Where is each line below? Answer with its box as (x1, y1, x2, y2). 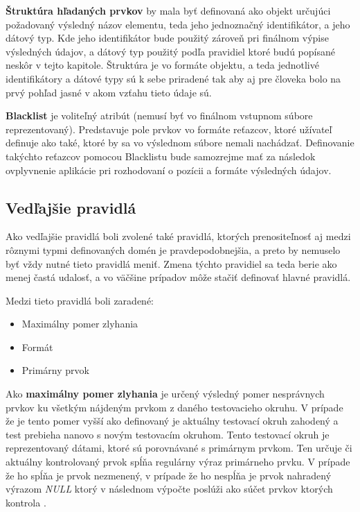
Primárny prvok (21, 363, 89, 377)
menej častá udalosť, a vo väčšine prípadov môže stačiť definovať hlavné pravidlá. (6, 270, 351, 284)
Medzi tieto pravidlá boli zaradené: (6, 293, 154, 307)
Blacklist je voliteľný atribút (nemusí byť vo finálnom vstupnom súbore (6, 108, 313, 123)
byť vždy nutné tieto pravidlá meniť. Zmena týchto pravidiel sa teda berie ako (6, 256, 337, 271)
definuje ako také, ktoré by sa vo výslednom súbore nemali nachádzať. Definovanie (6, 135, 354, 150)
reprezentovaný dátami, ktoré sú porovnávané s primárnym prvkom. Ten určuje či (6, 441, 352, 455)
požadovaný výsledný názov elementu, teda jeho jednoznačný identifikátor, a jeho (6, 17, 350, 31)
